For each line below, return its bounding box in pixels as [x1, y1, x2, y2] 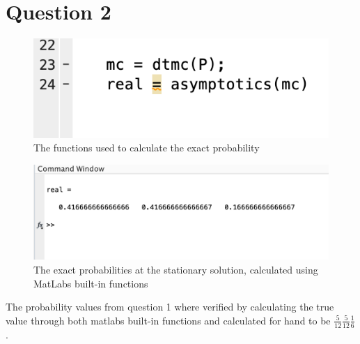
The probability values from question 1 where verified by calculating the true [6, 299, 334, 314]
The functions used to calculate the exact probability [33, 140, 260, 155]
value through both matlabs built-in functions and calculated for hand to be [6, 313, 331, 327]
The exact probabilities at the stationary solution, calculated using [33, 262, 318, 276]
